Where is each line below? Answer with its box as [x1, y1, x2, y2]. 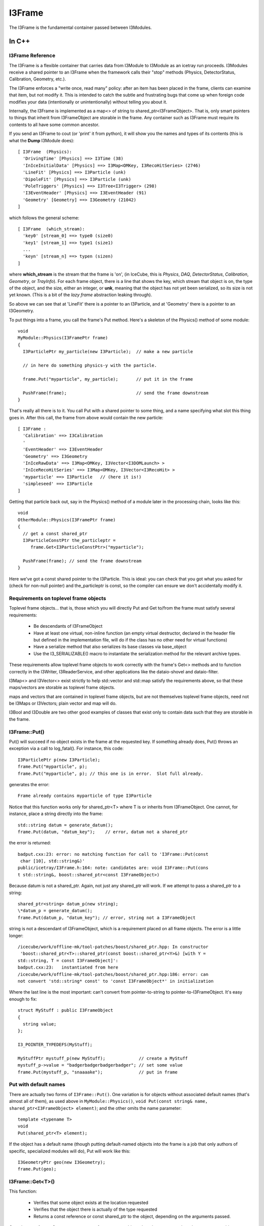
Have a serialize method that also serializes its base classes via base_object [33, 644, 187, 650]
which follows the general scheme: [9, 215, 80, 221]
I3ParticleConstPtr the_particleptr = [22, 537, 116, 543]
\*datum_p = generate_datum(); [18, 908, 93, 914]
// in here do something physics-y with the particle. [22, 362, 157, 368]
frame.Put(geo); [18, 1166, 57, 1172]
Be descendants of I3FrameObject [33, 623, 103, 629]
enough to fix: [9, 996, 37, 1002]
